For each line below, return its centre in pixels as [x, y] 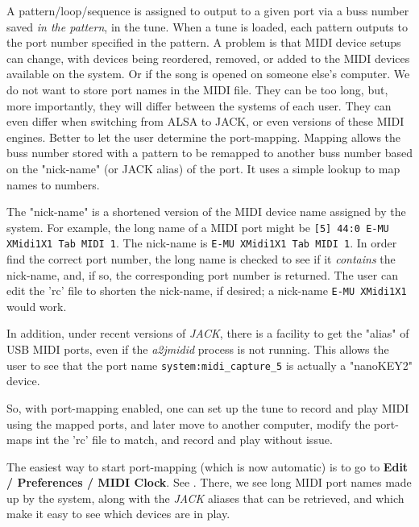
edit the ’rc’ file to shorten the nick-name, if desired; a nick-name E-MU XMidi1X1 [207, 290]
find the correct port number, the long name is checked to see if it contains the [201, 259]
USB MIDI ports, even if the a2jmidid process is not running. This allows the [198, 349]
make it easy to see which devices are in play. [118, 514]
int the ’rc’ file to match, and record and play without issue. [184, 440]
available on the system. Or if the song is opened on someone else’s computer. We [208, 74]
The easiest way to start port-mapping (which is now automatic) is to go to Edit [207, 466]
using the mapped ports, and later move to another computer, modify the [189, 423]
